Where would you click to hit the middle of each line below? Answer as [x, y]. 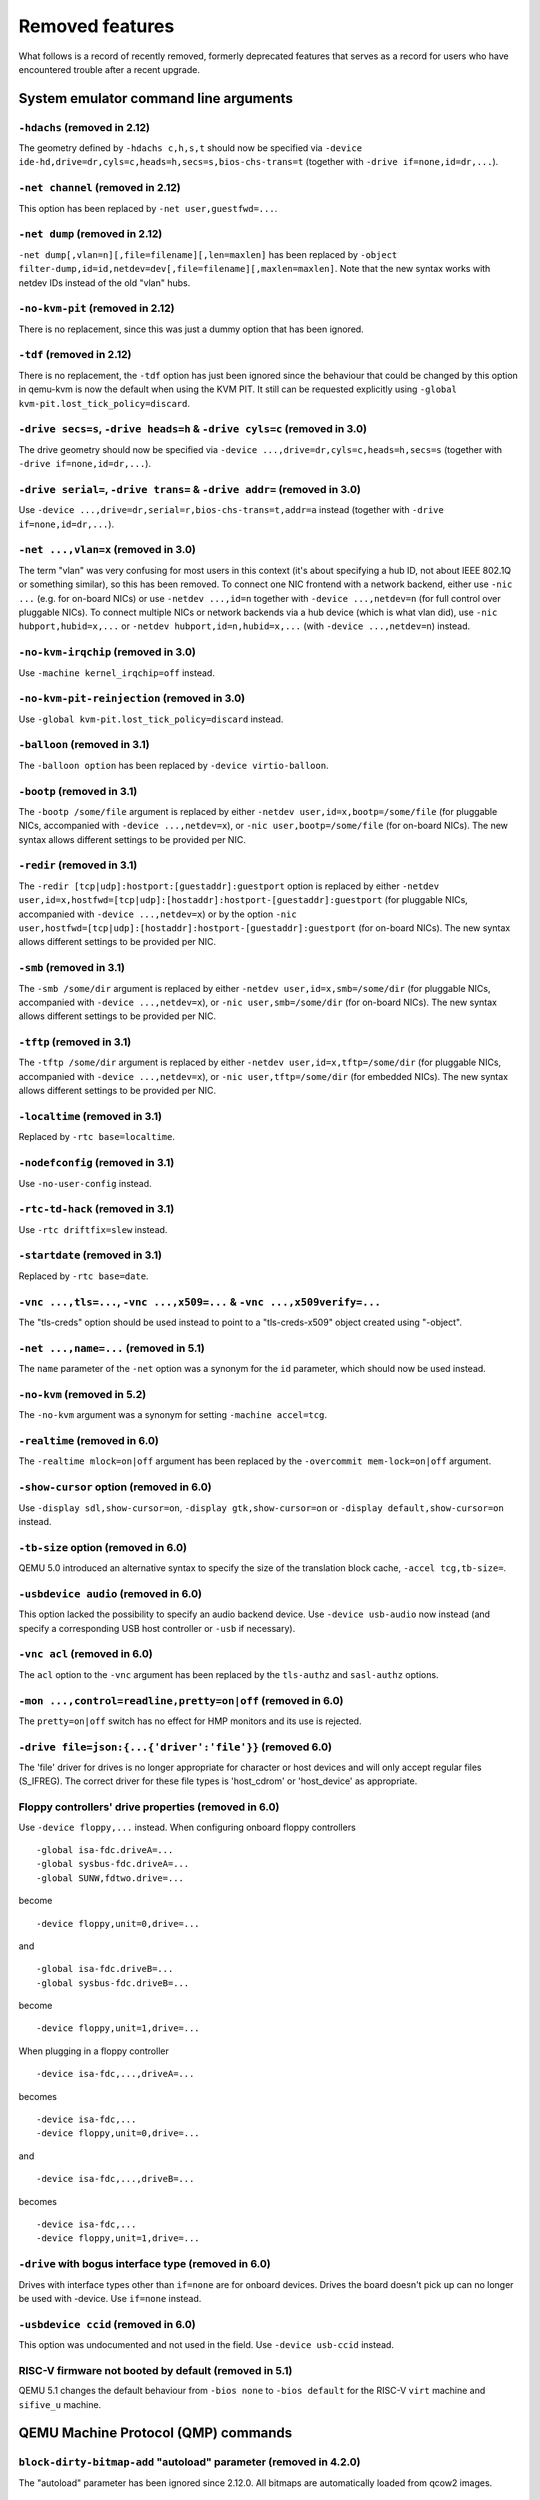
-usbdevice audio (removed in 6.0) [110, 1593]
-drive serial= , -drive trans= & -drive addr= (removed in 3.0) [190, 489]
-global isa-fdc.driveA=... [105, 1849]
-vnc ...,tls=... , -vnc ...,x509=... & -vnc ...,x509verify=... [200, 1302]
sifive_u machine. [60, 2404]
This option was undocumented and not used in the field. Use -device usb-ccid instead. [206, 2345]
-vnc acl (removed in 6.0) [86, 1654]
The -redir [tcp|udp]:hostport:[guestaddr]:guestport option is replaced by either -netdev [229, 886]
